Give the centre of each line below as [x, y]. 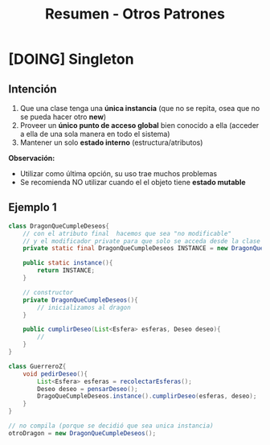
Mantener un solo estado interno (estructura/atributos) [111, 142]
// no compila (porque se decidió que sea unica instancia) [111, 426]
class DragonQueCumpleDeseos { [59, 226]
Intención [33, 89]
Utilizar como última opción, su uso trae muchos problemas [119, 173]
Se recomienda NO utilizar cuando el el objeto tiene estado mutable [133, 182]
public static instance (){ [68, 263]
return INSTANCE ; [66, 270]
